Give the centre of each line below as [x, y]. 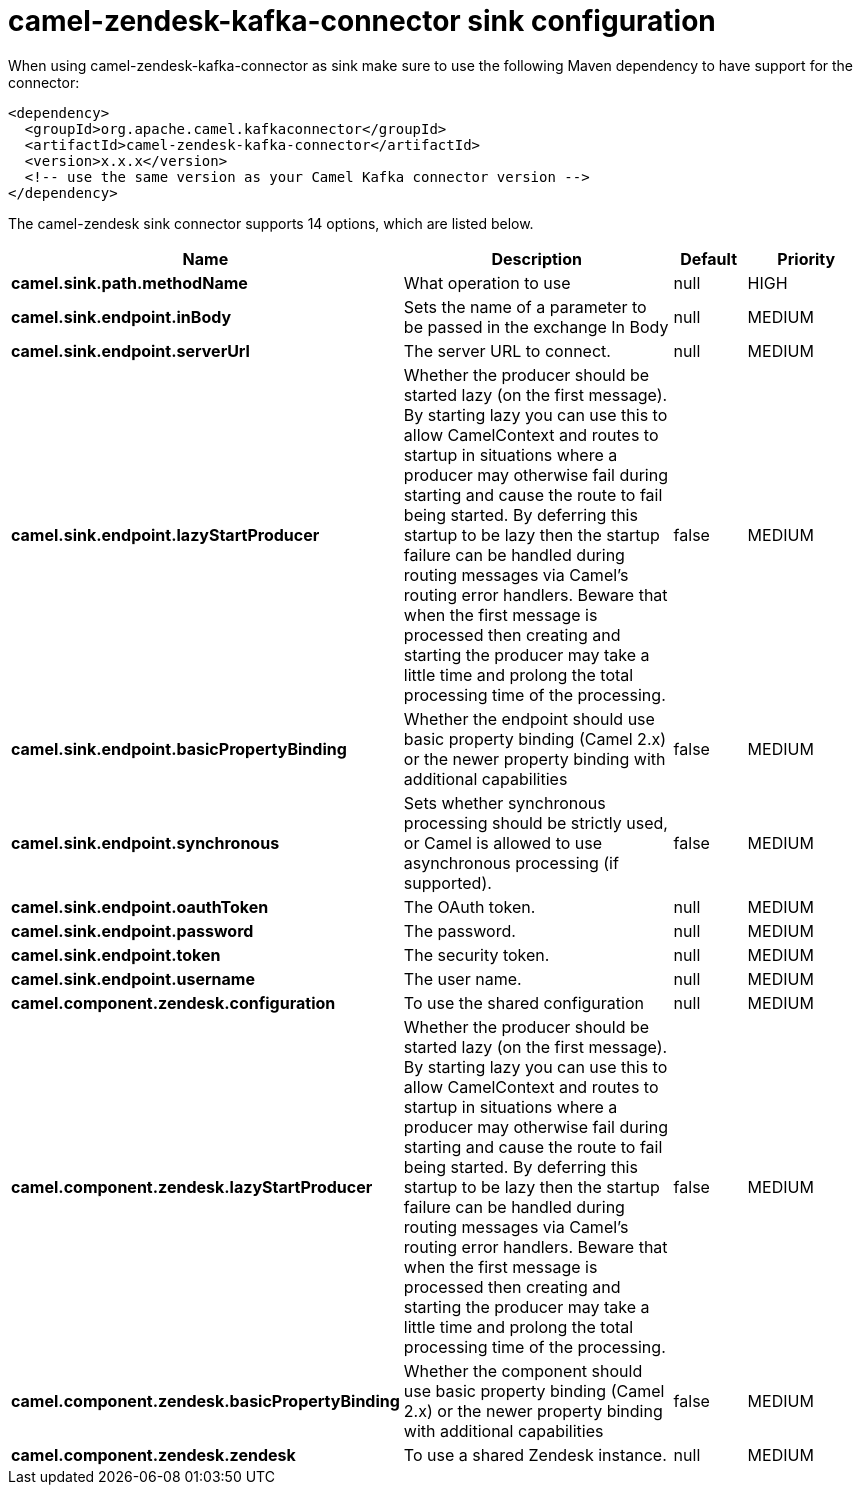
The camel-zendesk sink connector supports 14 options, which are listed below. [271, 223]
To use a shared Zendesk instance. [535, 1454]
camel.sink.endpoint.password [132, 930]
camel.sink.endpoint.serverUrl [130, 350]
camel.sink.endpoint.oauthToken [140, 906]
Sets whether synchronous [504, 802]
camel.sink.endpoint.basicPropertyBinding [179, 748]
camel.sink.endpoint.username [133, 978]
